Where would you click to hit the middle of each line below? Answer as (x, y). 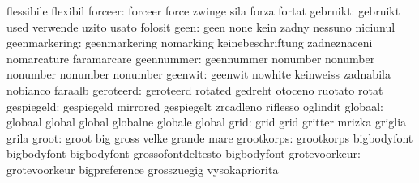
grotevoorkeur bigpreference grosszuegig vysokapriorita (143, 169)
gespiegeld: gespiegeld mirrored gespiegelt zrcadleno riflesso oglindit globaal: (195, 106)
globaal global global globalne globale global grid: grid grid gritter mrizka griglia (207, 122)
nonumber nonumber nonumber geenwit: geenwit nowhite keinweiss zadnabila (199, 74)
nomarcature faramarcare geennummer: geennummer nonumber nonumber (191, 58)
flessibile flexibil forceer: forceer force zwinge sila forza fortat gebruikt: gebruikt (203, 11)
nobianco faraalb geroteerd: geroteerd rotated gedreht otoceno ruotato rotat (195, 89)
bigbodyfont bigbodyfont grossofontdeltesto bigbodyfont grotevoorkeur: (184, 153)
